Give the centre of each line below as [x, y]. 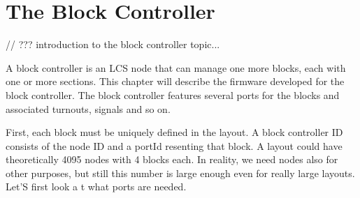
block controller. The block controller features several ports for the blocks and [173, 94]
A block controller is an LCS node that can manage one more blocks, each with [176, 67]
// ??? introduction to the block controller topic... [113, 44]
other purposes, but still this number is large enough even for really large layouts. [180, 173]
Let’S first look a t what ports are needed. [96, 186]
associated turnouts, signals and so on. [88, 108]
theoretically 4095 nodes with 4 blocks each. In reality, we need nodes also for [172, 159]
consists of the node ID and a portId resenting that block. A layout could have [174, 145]
